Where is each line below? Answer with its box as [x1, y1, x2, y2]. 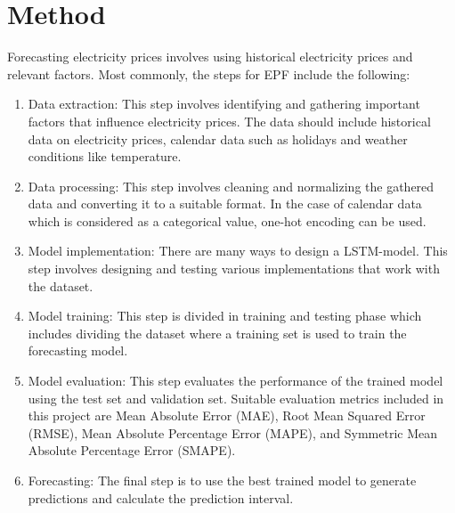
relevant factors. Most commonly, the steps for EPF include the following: [7, 64, 410, 83]
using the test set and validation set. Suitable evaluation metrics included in [28, 388, 444, 407]
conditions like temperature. [28, 147, 182, 166]
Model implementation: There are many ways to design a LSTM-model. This [28, 241, 448, 260]
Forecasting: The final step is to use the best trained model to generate [28, 471, 417, 489]
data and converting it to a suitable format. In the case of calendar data [28, 194, 422, 213]
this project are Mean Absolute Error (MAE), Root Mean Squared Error [28, 406, 426, 425]
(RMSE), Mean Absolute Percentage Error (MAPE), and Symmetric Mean [28, 423, 437, 442]
